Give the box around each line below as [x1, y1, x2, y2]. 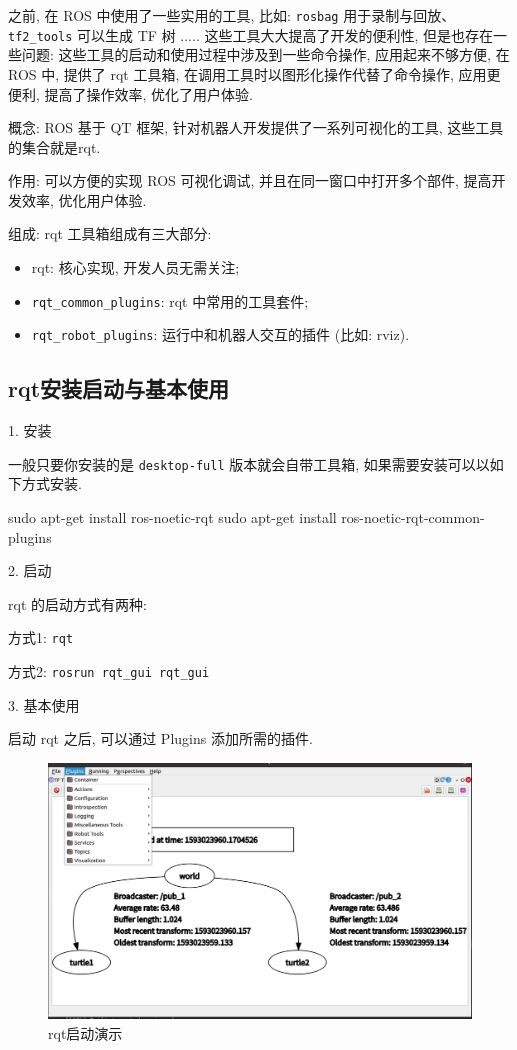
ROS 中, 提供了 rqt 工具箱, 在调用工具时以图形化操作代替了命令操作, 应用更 [8, 63, 501, 84]
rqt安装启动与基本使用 [8, 373, 230, 404]
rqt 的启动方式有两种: [8, 593, 147, 614]
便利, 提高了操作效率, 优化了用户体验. [8, 83, 253, 104]
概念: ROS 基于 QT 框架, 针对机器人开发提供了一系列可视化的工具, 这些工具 [8, 117, 504, 138]
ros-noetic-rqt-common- [341, 507, 485, 528]
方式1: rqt [8, 627, 74, 648]
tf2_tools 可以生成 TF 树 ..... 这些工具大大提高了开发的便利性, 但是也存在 [8, 24, 494, 45]
